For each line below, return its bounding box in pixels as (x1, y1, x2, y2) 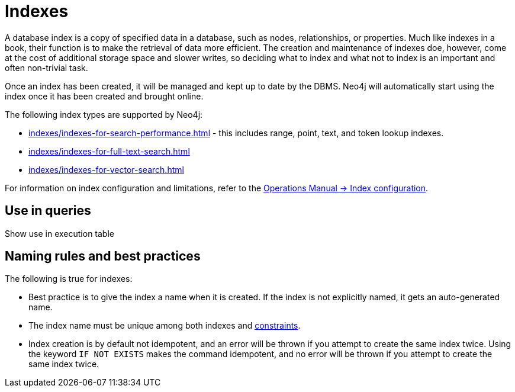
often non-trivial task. (5, 62, 88, 73)
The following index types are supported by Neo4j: (5, 109, 203, 120)
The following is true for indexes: (5, 274, 133, 284)
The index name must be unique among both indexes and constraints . (28, 320, 301, 331)
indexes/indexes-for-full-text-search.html (28, 146, 190, 156)
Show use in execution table (5, 228, 114, 239)
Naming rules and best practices (5, 249, 201, 264)
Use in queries (5, 203, 91, 219)
